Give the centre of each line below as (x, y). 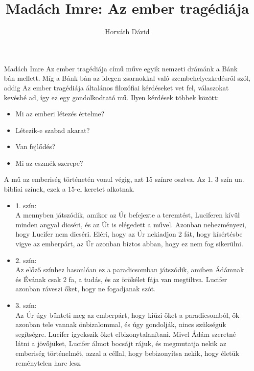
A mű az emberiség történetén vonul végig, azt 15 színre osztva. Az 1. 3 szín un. (124, 179)
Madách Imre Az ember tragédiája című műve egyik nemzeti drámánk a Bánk (121, 68)
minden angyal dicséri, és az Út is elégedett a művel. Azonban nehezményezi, (131, 224)
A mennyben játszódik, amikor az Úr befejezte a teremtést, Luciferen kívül (128, 215)
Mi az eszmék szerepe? (49, 163)
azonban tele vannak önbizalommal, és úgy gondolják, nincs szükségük (121, 324)
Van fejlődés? (35, 146)
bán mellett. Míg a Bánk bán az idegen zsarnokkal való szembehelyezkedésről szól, (127, 78)
